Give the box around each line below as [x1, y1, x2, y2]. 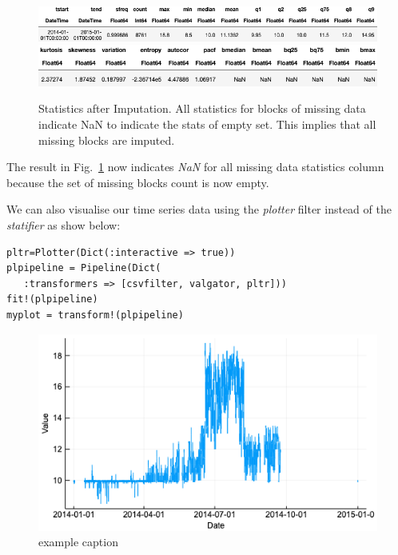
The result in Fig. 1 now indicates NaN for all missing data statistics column [6, 158, 384, 175]
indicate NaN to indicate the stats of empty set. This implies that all [38, 116, 376, 132]
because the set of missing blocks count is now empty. [6, 174, 269, 190]
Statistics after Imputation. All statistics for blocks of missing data [38, 100, 366, 117]
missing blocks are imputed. [38, 131, 175, 148]
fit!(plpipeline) [6, 293, 98, 305]
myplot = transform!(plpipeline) [6, 309, 184, 321]
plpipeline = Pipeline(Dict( [6, 262, 161, 274]
